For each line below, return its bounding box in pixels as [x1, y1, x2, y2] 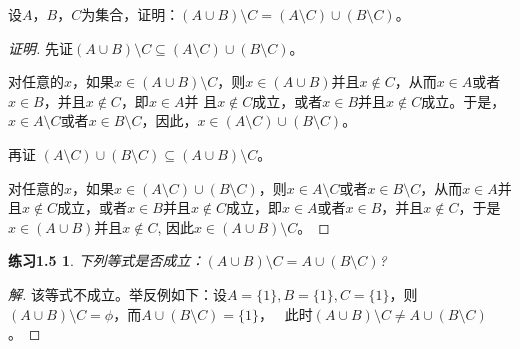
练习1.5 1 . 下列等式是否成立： [8, 250, 205, 271]
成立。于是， [421, 90, 506, 111]
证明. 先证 [8, 37, 73, 58]
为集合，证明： [81, 4, 180, 24]
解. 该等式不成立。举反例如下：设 [8, 283, 227, 304]
